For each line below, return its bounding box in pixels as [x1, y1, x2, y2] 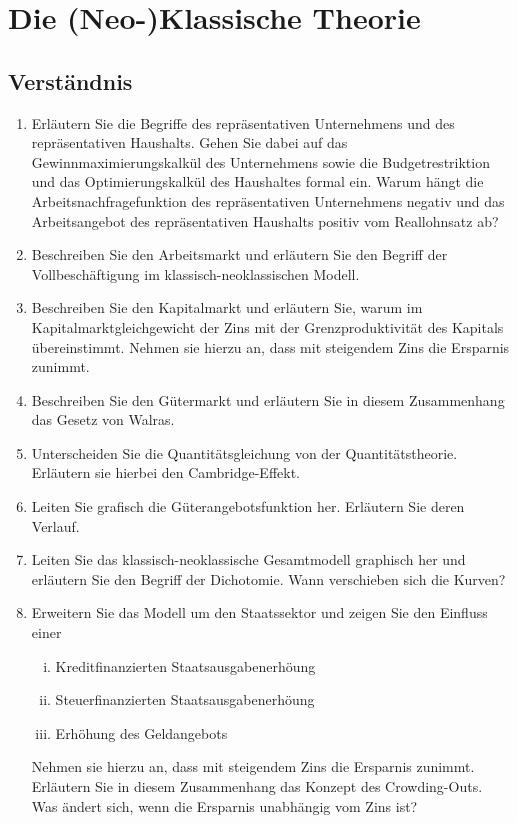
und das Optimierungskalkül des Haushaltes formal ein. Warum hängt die [31, 171, 484, 192]
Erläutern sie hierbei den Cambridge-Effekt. [31, 462, 300, 483]
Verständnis [8, 65, 133, 96]
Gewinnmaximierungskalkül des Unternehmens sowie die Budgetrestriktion [31, 151, 490, 172]
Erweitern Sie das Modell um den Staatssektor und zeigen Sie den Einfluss [31, 602, 488, 623]
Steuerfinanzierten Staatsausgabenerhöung [55, 689, 315, 710]
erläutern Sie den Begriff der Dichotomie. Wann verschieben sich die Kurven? [31, 568, 506, 589]
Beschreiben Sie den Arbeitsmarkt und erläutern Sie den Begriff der [31, 244, 448, 265]
